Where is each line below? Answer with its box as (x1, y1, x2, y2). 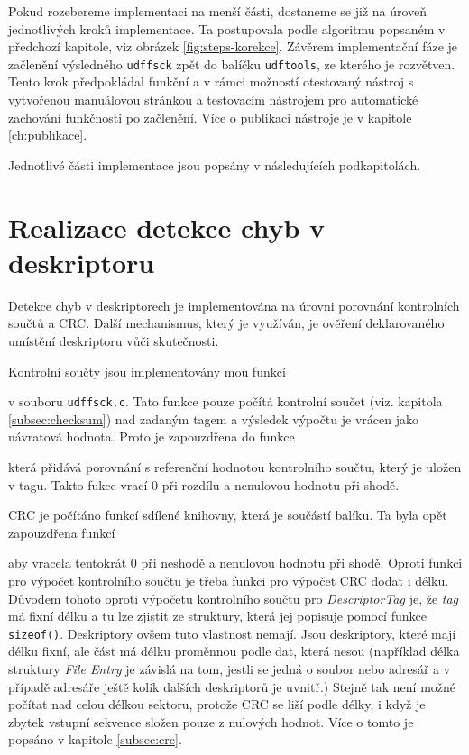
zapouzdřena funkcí (8, 523, 115, 541)
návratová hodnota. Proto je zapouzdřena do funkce (8, 427, 295, 446)
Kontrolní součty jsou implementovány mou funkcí (8, 361, 286, 380)
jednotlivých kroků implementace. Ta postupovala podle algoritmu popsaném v (8, 19, 446, 38)
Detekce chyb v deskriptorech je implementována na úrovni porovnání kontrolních (8, 296, 460, 314)
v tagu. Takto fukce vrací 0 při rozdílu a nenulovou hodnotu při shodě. (8, 475, 400, 494)
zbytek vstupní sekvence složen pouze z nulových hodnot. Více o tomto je (8, 712, 414, 731)
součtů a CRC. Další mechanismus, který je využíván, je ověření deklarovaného (8, 314, 445, 332)
